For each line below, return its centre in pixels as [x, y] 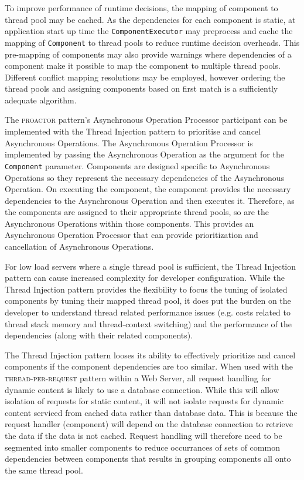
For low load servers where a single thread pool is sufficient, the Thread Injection [151, 266]
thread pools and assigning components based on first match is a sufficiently [141, 88]
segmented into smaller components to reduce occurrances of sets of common [142, 447]
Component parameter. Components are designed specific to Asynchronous [137, 165]
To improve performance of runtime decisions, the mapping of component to [141, 8]
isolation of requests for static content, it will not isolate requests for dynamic [144, 401]
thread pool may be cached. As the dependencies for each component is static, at [150, 19]
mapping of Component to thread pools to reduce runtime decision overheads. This [152, 42]
